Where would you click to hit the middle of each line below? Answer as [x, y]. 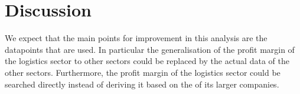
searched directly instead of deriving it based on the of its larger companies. [142, 84]
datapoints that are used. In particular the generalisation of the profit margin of [150, 49]
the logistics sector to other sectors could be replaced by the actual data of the [147, 61]
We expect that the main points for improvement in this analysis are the [136, 38]
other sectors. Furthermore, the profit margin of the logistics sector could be [143, 72]
